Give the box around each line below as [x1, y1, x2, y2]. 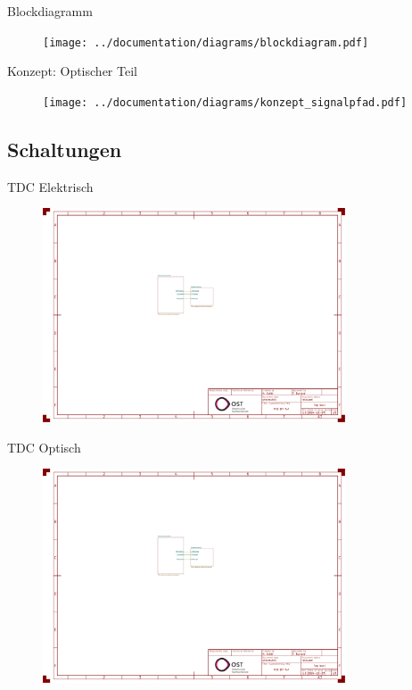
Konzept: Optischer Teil [7, 62, 137, 80]
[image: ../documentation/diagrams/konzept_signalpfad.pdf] [43, 96, 408, 109]
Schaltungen [7, 135, 122, 162]
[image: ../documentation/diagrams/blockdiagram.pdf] [43, 36, 369, 49]
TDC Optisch [7, 437, 81, 456]
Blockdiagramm [7, 2, 93, 20]
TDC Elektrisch [7, 177, 94, 195]
